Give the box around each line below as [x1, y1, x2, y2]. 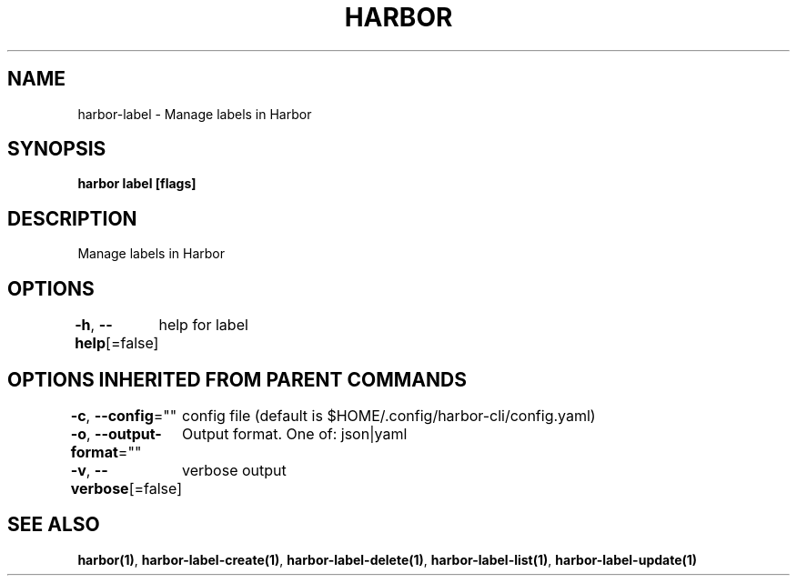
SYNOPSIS [7, 137, 106, 161]
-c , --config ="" [70, 406, 177, 425]
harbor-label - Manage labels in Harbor [77, 106, 312, 122]
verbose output [182, 460, 287, 479]
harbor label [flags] [77, 176, 197, 192]
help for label [158, 316, 248, 335]
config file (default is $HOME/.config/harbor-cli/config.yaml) [182, 406, 596, 425]
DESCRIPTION [7, 206, 137, 230]
